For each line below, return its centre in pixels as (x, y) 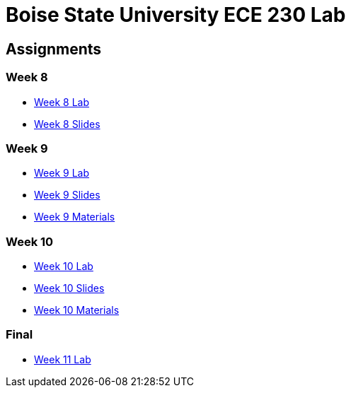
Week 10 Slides (69, 288)
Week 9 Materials (75, 217)
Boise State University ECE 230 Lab (176, 15)
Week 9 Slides (67, 195)
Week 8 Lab (62, 102)
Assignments (54, 49)
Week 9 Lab (62, 173)
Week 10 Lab (64, 266)
